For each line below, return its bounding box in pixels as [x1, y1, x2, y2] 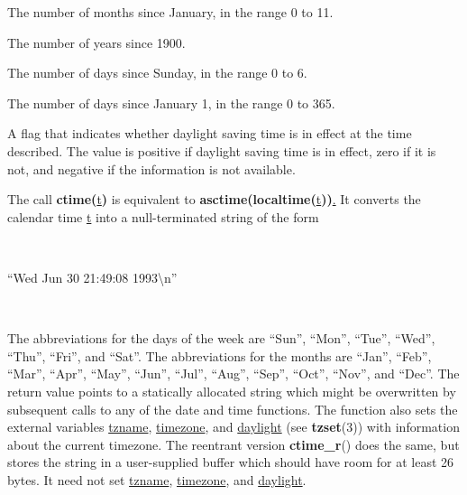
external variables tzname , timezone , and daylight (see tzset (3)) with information [7, 417, 460, 436]
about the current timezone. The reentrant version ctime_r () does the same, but [7, 434, 460, 453]
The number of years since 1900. [7, 33, 186, 51]
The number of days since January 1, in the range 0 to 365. [7, 93, 335, 112]
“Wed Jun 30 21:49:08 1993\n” [7, 267, 178, 286]
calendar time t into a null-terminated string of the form [7, 207, 319, 226]
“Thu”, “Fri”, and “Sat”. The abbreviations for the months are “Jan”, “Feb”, [7, 346, 432, 365]
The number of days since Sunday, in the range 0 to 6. [7, 63, 307, 82]
